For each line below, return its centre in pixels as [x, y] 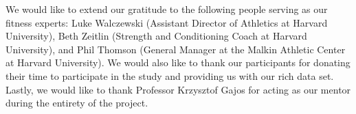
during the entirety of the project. [77, 103]
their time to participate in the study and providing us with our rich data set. [170, 75]
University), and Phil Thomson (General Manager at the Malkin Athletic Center [176, 49]
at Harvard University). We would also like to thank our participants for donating [178, 62]
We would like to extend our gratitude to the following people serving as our [167, 9]
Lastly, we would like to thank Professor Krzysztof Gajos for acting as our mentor [178, 89]
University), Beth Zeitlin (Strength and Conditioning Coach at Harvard [156, 36]
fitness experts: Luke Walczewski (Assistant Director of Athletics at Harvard [167, 22]
